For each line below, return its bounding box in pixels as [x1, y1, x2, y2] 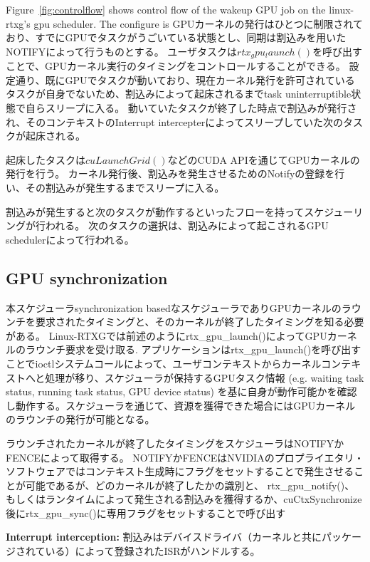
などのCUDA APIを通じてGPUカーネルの [167, 152, 360, 167]
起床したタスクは [6, 152, 85, 167]
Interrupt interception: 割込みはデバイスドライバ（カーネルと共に [6, 529, 322, 544]
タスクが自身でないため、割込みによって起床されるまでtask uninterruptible [6, 86, 351, 101]
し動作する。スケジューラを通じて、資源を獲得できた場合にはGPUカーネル [6, 397, 356, 412]
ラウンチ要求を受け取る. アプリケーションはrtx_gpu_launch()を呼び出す [25, 342, 361, 357]
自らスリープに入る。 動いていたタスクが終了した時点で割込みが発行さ [25, 100, 357, 115]
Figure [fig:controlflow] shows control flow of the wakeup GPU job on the [6, 2, 326, 16]
